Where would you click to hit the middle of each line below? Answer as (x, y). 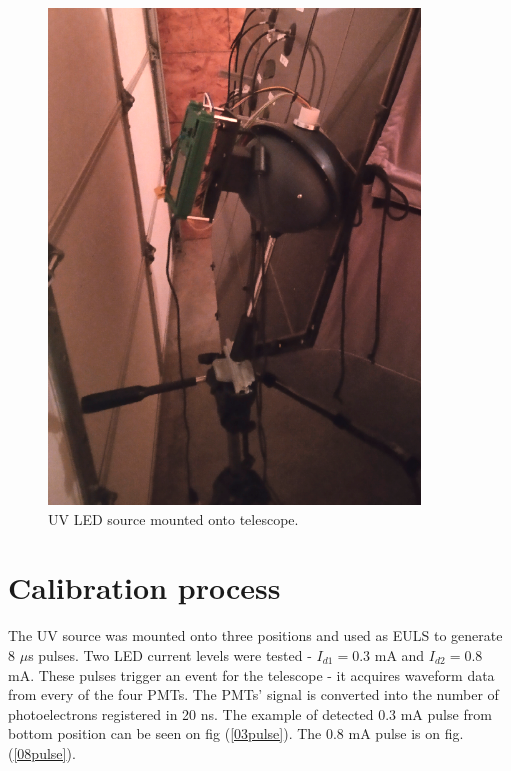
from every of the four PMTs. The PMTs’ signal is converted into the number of (253, 694)
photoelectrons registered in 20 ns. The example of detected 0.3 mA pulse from (250, 713)
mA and (399, 654)
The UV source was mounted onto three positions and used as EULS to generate (255, 635)
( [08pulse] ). (42, 752)
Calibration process (144, 587)
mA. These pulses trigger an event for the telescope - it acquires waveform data (251, 674)
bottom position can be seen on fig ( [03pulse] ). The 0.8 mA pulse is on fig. (236, 733)
